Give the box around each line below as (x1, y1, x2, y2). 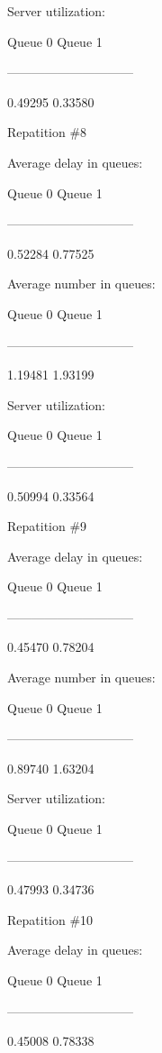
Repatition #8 (7, 123, 87, 142)
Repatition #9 (7, 517, 87, 536)
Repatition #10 (7, 910, 94, 929)
